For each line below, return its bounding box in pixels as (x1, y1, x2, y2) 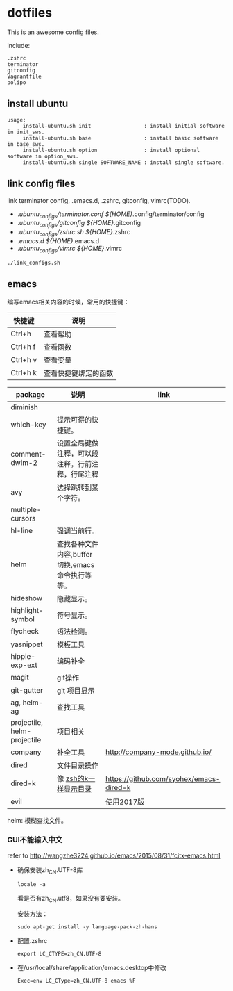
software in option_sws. (7, 153, 79, 160)
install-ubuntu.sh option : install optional (22, 147, 200, 154)
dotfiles (7, 5, 53, 21)
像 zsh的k (56, 773, 89, 783)
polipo (7, 79, 26, 86)
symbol (10, 614, 35, 623)
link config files (7, 178, 76, 190)
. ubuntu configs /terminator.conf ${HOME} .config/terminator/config (17, 210, 205, 220)
